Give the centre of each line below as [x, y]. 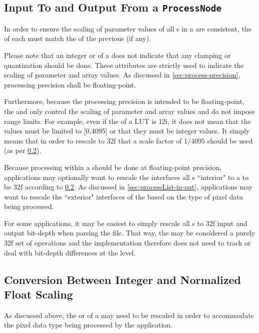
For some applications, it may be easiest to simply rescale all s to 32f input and [126, 223]
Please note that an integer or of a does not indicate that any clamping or [117, 55]
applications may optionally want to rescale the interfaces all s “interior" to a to [126, 177]
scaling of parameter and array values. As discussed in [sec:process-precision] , [122, 75]
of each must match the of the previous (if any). [77, 38]
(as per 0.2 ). [23, 150]
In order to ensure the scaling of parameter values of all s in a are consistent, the [128, 28]
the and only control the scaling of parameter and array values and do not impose [129, 111]
